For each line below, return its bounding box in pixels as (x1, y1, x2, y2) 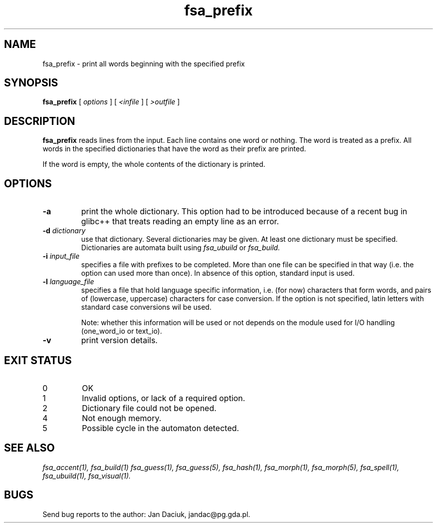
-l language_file (42, 277, 94, 286)
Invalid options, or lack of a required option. (82, 393, 245, 403)
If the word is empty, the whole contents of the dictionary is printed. (42, 160, 265, 169)
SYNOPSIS (4, 76, 58, 89)
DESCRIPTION (4, 114, 75, 127)
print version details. (81, 335, 158, 346)
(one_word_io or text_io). (81, 327, 162, 336)
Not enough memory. (82, 413, 162, 423)
